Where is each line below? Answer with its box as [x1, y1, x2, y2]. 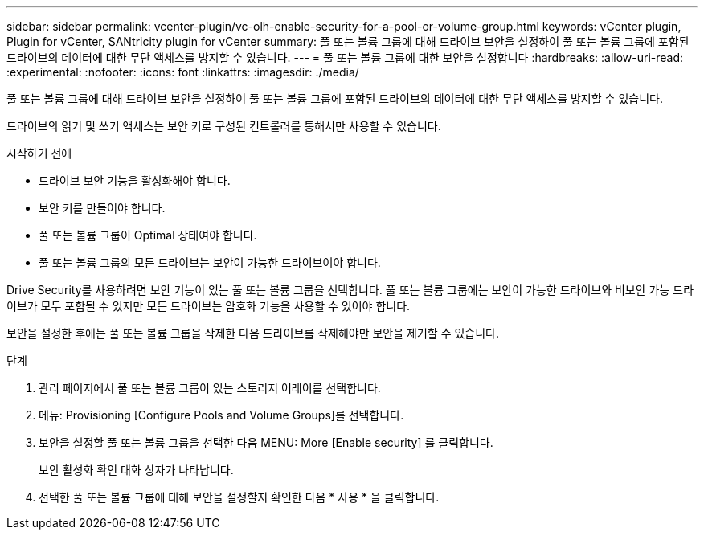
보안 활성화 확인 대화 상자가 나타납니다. [39, 463, 234, 477]
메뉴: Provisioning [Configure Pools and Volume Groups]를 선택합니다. [39, 408, 404, 422]
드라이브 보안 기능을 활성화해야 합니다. [39, 174, 231, 187]
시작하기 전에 [6, 146, 72, 160]
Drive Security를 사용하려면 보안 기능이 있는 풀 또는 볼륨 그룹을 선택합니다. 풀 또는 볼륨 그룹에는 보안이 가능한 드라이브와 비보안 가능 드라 [6, 283, 694, 297]
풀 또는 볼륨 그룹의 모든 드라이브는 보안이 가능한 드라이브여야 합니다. [39, 256, 381, 269]
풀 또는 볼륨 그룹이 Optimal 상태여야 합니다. [39, 228, 257, 242]
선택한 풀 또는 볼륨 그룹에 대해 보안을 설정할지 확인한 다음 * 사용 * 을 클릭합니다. [39, 490, 440, 504]
